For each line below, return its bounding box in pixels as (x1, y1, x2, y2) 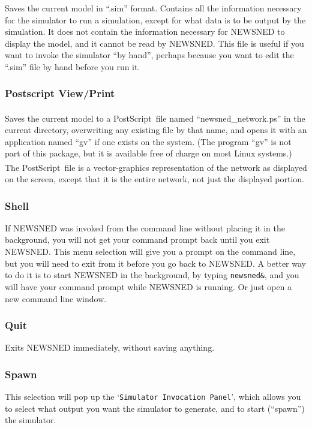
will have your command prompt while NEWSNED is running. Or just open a (5, 280, 292, 293)
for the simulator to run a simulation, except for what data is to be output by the (5, 13, 306, 26)
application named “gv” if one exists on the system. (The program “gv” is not (5, 135, 292, 147)
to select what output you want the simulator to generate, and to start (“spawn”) (5, 402, 305, 414)
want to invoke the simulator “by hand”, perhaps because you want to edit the (5, 49, 294, 61)
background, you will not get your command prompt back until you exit (5, 233, 270, 246)
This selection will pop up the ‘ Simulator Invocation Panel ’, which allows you (5, 390, 301, 403)
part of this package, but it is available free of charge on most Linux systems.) (5, 147, 292, 159)
